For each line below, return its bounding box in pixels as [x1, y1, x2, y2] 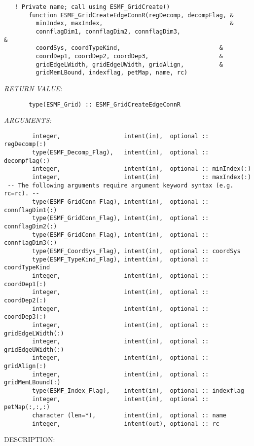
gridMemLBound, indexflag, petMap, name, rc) [36, 69, 188, 76]
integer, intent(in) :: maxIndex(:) [32, 174, 252, 181]
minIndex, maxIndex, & [36, 20, 234, 27]
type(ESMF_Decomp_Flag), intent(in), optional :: [32, 149, 209, 156]
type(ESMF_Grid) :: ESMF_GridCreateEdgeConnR [29, 101, 181, 108]
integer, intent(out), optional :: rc [32, 420, 219, 427]
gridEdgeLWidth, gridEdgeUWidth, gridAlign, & [36, 61, 223, 68]
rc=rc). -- [4, 190, 39, 197]
